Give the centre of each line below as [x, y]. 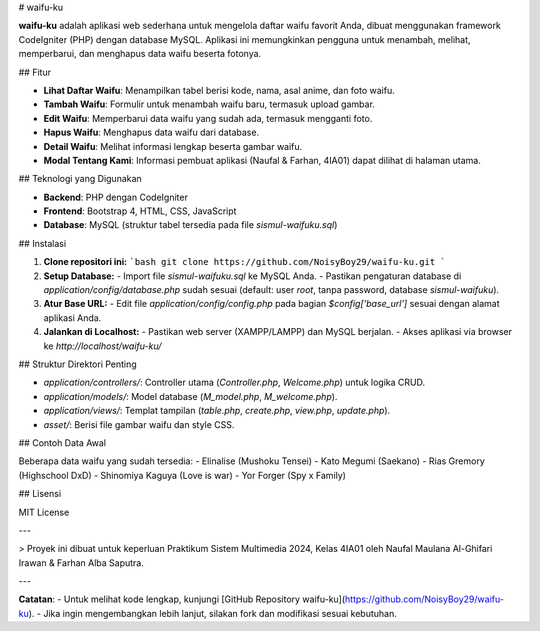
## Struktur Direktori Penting [77, 364]
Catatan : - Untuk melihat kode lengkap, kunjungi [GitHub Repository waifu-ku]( [182, 599]
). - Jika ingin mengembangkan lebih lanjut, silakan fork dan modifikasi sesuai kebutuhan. [212, 613]
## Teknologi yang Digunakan [80, 179]
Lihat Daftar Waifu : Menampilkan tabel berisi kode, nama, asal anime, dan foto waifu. [219, 90]
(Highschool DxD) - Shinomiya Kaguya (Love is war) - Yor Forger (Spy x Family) [182, 475]
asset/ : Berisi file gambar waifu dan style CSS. [139, 424]
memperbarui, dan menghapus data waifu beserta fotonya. [140, 54]
